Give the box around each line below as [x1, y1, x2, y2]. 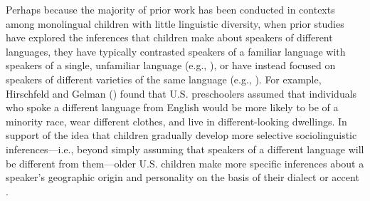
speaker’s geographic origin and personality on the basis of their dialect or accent [6, 170, 359, 185]
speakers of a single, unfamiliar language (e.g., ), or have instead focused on [6, 58, 336, 73]
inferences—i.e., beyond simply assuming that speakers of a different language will [6, 141, 364, 156]
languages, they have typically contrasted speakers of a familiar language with [6, 43, 346, 58]
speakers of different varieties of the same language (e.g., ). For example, [6, 71, 322, 86]
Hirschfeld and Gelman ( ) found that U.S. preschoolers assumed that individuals [6, 86, 357, 100]
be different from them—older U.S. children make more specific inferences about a [6, 155, 364, 170]
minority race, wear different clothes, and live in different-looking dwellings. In [6, 113, 347, 128]
